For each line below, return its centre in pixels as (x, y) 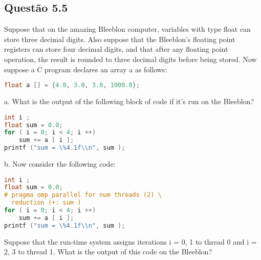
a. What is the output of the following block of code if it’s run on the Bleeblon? (129, 101)
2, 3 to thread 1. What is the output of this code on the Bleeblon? (108, 252)
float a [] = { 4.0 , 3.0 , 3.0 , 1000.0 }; (72, 85)
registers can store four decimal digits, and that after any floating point (116, 49)
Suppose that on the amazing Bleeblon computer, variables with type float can (127, 29)
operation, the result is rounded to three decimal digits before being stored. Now (130, 59)
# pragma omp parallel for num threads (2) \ (83, 195)
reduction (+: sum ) (46, 203)
